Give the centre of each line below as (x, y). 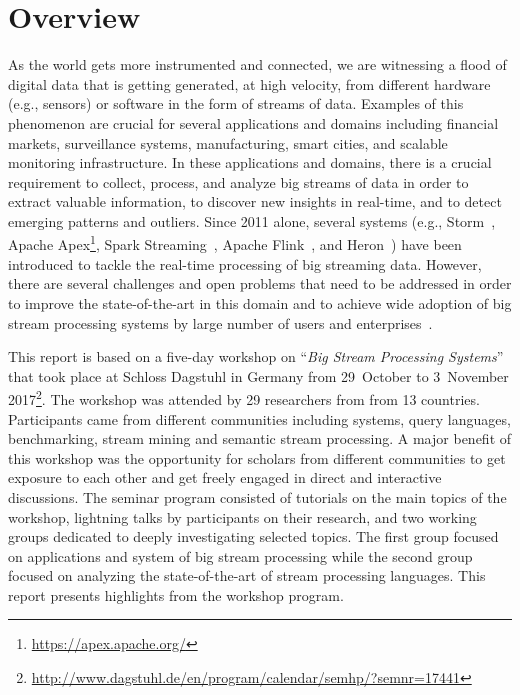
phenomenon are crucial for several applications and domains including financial (253, 122)
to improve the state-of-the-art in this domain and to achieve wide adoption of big (260, 302)
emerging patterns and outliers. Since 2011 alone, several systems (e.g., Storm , (252, 220)
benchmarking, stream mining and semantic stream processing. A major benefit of (260, 438)
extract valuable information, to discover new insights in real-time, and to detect (255, 201)
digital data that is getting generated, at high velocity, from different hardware (249, 83)
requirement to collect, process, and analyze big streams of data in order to (238, 181)
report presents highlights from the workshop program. (176, 594)
